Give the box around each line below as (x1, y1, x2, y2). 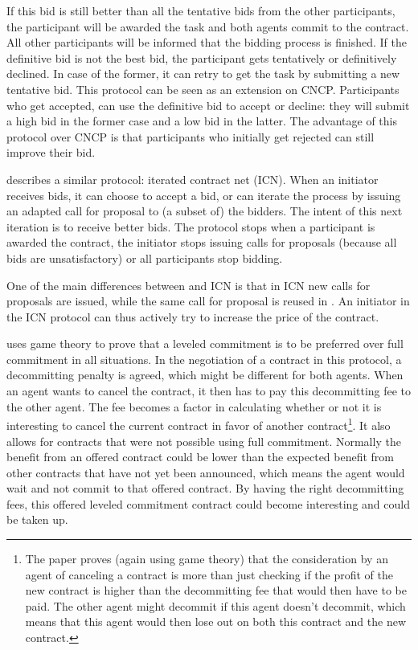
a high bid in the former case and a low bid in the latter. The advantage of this (6, 112, 397, 129)
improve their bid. (6, 144, 96, 161)
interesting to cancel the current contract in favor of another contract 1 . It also (6, 415, 391, 433)
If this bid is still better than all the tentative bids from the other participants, (6, 2, 395, 18)
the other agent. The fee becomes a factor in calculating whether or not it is (6, 398, 382, 415)
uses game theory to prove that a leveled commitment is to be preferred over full (6, 335, 404, 352)
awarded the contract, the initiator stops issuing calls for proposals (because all (6, 234, 397, 251)
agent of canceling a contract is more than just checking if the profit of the (25, 566, 393, 583)
